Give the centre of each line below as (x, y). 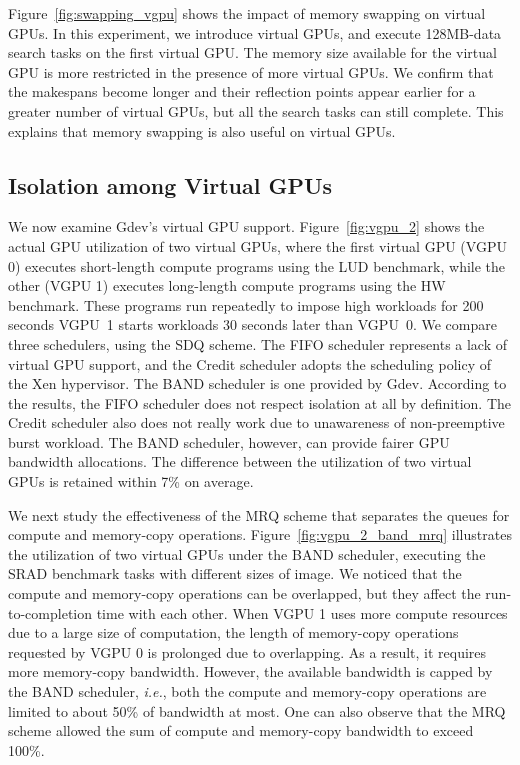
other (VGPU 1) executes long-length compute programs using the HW (227, 285)
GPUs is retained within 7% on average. (131, 481)
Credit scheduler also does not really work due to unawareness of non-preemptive (256, 422)
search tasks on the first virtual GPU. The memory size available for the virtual (252, 52)
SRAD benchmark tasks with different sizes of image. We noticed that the (235, 573)
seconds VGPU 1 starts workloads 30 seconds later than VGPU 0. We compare (252, 324)
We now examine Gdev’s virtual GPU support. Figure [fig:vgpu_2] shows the (246, 226)
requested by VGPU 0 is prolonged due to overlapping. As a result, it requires (247, 651)
